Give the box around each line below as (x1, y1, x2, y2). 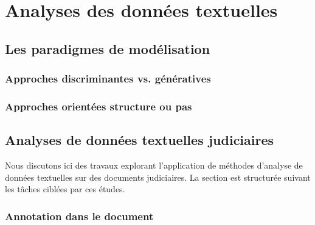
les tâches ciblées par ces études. (5, 183, 125, 195)
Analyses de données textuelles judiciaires (5, 130, 274, 149)
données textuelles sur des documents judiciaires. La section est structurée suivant (5, 170, 311, 183)
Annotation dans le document (5, 208, 154, 223)
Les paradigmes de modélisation (5, 39, 210, 58)
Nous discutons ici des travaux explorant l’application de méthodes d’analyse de (5, 159, 303, 172)
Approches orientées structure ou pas (5, 98, 192, 113)
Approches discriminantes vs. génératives (5, 71, 211, 86)
